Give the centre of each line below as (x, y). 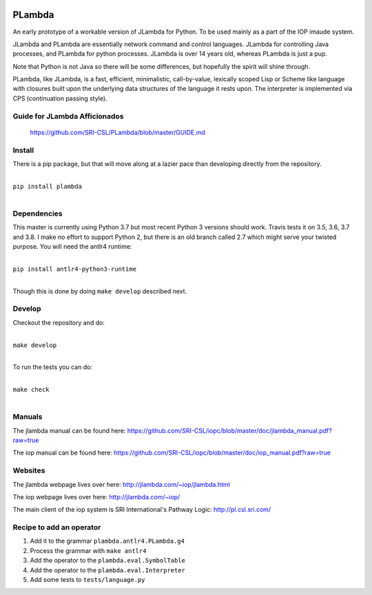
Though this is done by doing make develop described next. (100, 291)
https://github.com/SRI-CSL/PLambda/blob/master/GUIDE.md (118, 132)
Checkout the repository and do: (59, 322)
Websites (29, 470)
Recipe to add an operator (57, 528)
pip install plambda (48, 186)
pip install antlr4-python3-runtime (75, 269)
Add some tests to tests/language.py (87, 580)
